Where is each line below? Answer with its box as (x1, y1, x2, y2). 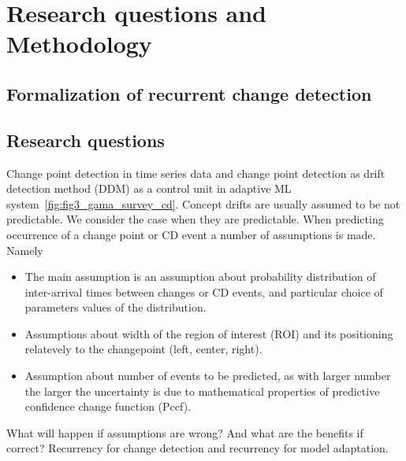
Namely (6, 242, 43, 258)
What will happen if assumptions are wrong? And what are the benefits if (6, 424, 363, 441)
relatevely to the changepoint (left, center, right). (24, 341, 263, 357)
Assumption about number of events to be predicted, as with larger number (24, 367, 391, 384)
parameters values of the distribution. (24, 299, 207, 315)
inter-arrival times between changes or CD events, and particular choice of (24, 283, 383, 300)
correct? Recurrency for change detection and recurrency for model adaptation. (6, 440, 389, 456)
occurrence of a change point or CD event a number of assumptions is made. (6, 226, 376, 242)
